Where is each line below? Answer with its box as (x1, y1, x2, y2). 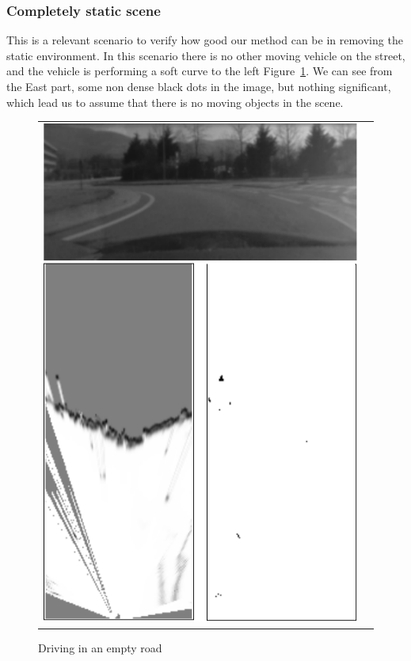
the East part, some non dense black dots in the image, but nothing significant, (6, 78, 391, 94)
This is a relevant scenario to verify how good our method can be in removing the (6, 32, 403, 48)
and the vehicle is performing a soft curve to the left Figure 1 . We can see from (6, 63, 393, 79)
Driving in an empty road (38, 639, 162, 655)
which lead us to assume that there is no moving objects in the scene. (6, 93, 344, 110)
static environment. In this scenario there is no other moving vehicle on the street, (6, 47, 405, 63)
